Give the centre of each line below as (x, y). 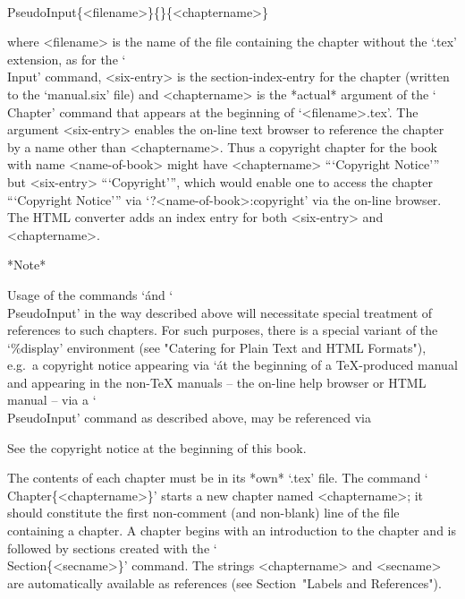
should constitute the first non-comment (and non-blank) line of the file (203, 513)
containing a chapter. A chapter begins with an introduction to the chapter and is (232, 531)
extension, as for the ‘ (67, 59)
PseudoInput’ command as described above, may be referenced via (189, 418)
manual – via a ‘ (52, 400)
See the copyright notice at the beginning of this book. (157, 447)
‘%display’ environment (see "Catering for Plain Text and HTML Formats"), (217, 347)
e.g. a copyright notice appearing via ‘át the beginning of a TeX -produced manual (232, 365)
